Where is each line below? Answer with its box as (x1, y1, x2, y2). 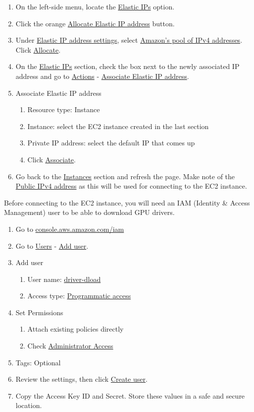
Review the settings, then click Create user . (15, 374, 148, 384)
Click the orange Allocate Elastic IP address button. (15, 18, 175, 28)
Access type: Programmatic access (27, 290, 131, 301)
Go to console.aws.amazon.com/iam (15, 223, 124, 234)
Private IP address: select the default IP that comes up (27, 137, 195, 148)
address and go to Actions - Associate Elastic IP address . (15, 70, 189, 81)
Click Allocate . (15, 44, 61, 55)
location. (15, 400, 42, 411)
